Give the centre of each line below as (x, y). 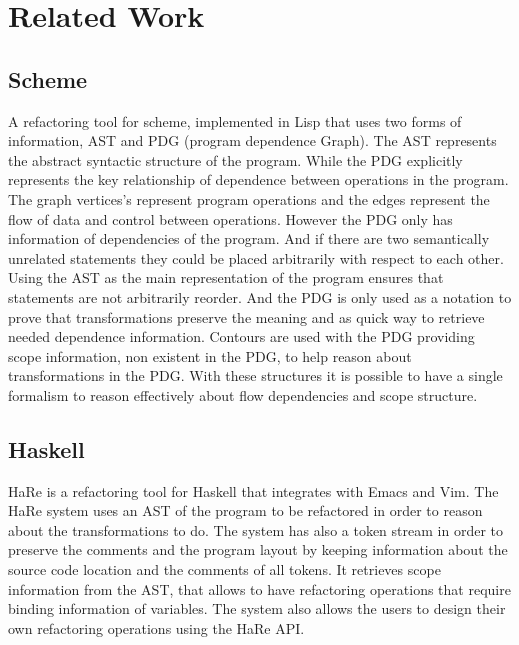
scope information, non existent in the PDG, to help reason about (210, 355)
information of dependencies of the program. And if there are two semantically (249, 238)
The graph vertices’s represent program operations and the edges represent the (249, 198)
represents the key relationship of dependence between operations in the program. (258, 179)
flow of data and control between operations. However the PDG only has (230, 218)
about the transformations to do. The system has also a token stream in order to (255, 529)
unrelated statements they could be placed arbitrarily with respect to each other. (256, 257)
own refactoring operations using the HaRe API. (156, 627)
